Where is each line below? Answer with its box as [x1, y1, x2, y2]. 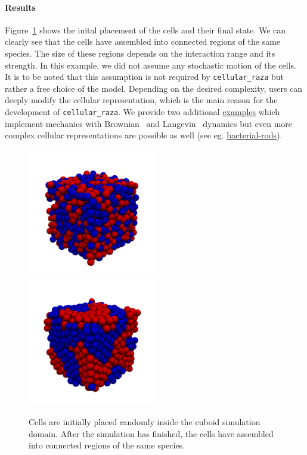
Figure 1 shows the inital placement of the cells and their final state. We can [5, 23, 286, 36]
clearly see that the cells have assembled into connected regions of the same [5, 35, 281, 48]
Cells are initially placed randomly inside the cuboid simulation [29, 416, 261, 428]
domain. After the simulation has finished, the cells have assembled [29, 427, 274, 439]
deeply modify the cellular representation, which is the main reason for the [5, 94, 278, 106]
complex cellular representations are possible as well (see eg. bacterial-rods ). [5, 129, 283, 141]
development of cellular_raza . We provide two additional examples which [5, 106, 280, 118]
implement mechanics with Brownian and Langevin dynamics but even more [5, 117, 293, 129]
